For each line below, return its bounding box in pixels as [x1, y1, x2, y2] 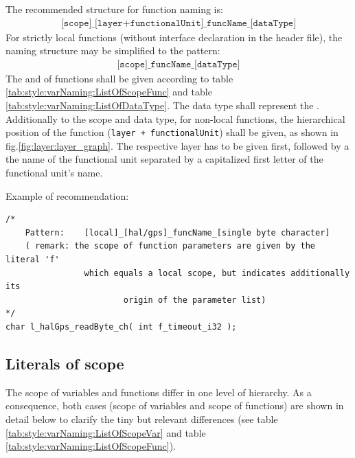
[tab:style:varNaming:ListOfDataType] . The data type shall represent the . [5, 98, 320, 113]
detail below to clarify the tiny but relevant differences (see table [5, 411, 278, 426]
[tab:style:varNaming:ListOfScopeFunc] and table [5, 84, 212, 99]
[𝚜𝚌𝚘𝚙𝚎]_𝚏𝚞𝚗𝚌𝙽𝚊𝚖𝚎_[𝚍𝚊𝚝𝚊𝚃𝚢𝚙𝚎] [117, 59, 240, 69]
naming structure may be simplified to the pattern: [5, 43, 220, 58]
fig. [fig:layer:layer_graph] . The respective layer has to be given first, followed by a [5, 138, 350, 152]
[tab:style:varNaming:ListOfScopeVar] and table [5, 425, 206, 439]
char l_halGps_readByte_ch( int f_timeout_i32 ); [5, 322, 237, 332]
